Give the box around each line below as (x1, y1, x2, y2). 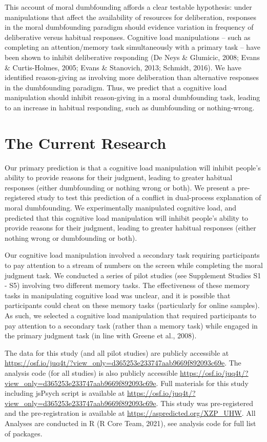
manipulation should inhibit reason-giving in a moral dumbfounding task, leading (5, 92, 260, 103)
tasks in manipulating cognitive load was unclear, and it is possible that (5, 290, 231, 300)
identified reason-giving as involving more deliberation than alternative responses (5, 72, 259, 83)
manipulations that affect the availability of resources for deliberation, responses (5, 11, 257, 22)
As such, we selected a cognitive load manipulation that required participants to (5, 310, 256, 320)
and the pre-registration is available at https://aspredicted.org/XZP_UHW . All (5, 408, 256, 418)
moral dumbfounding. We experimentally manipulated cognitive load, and (5, 202, 237, 213)
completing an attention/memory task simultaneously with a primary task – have (5, 42, 260, 52)
